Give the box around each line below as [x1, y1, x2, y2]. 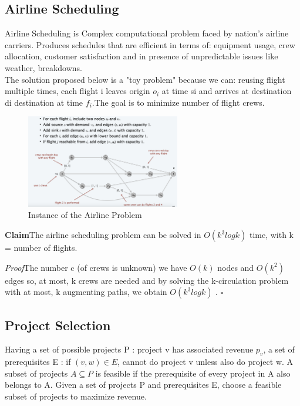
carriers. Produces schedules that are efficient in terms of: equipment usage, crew [5, 38, 295, 51]
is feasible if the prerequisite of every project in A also [95, 367, 291, 379]
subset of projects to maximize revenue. [5, 390, 147, 402]
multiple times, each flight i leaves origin [5, 85, 150, 97]
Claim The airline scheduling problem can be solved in [5, 229, 201, 241]
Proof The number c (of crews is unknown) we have [5, 261, 187, 273]
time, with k [249, 229, 294, 241]
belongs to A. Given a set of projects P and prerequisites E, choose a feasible [5, 378, 282, 391]
